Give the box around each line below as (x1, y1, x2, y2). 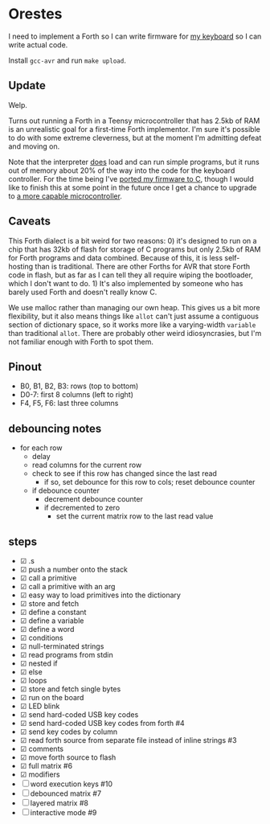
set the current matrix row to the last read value (55, 511, 214, 521)
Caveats (8, 215, 51, 228)
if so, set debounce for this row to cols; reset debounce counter (43, 478, 256, 487)
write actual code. (8, 39, 68, 49)
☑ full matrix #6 (19, 761, 73, 770)
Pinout (8, 359, 43, 374)
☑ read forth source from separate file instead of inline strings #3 (19, 736, 237, 744)
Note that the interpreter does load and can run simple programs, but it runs (8, 157, 260, 166)
